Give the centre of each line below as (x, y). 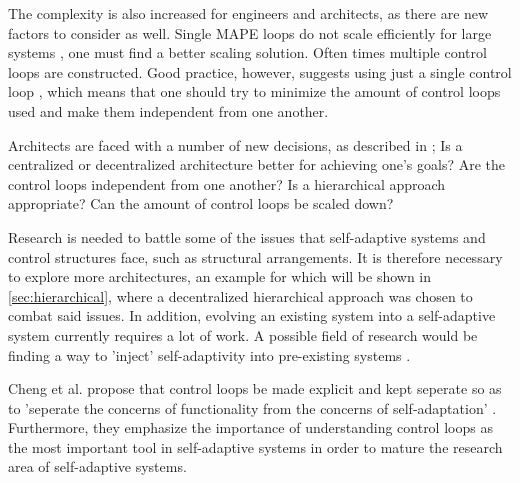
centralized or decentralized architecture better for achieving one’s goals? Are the (257, 164)
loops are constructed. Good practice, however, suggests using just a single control (260, 71)
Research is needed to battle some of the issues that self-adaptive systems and (247, 236)
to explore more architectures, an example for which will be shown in (220, 276)
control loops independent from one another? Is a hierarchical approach (227, 183)
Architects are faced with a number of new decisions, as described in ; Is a (235, 144)
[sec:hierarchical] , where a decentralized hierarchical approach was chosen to (240, 295)
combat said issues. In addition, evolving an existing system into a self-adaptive (252, 315)
